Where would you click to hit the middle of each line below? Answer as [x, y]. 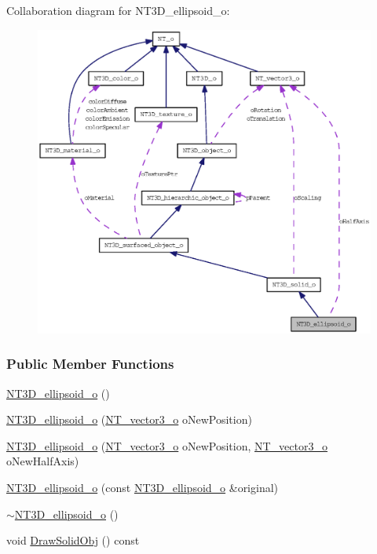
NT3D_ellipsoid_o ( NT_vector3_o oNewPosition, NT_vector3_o [167, 445]
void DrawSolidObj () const [73, 540]
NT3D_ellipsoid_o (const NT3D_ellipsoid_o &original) [143, 487]
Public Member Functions [90, 364]
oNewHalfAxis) [43, 461]
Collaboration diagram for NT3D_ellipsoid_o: [118, 10]
